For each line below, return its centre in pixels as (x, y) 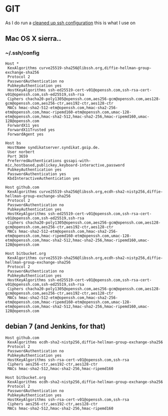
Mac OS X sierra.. (33, 39)
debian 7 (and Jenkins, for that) (55, 326)
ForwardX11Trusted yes (31, 130)
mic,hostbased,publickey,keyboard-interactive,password (65, 165)
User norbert (21, 152)
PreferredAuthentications (34, 161)
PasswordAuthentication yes (37, 174)
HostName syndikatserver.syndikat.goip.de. (54, 147)
